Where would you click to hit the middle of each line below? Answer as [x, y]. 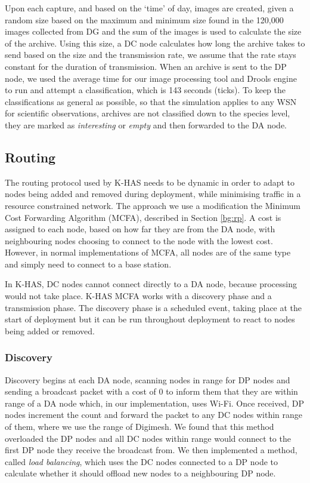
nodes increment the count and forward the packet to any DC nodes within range [154, 415]
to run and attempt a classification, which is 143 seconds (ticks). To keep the [145, 90]
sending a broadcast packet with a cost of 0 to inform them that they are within [151, 391]
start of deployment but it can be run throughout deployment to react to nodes [150, 319]
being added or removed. [50, 330]
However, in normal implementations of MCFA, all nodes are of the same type [148, 252]
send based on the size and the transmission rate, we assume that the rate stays [151, 55]
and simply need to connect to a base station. [88, 264]
